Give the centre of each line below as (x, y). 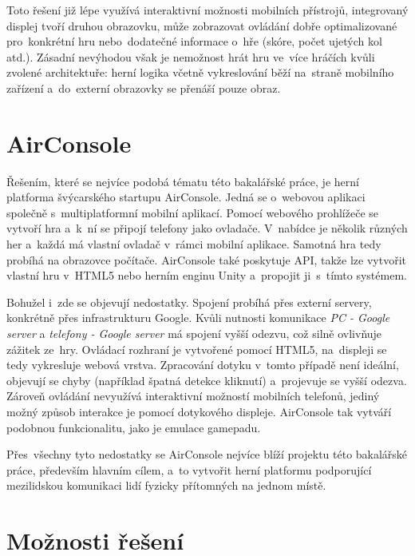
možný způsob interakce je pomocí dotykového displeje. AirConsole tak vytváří (199, 411)
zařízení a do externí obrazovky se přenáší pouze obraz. (144, 87)
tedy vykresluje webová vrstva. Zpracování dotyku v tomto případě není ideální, (203, 365)
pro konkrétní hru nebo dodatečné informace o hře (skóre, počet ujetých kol (194, 41)
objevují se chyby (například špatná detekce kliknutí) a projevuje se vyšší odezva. (207, 380)
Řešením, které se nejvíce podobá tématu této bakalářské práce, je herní (183, 181)
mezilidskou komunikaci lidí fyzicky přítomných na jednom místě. (166, 485)
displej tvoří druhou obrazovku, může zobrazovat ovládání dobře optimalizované (202, 25)
